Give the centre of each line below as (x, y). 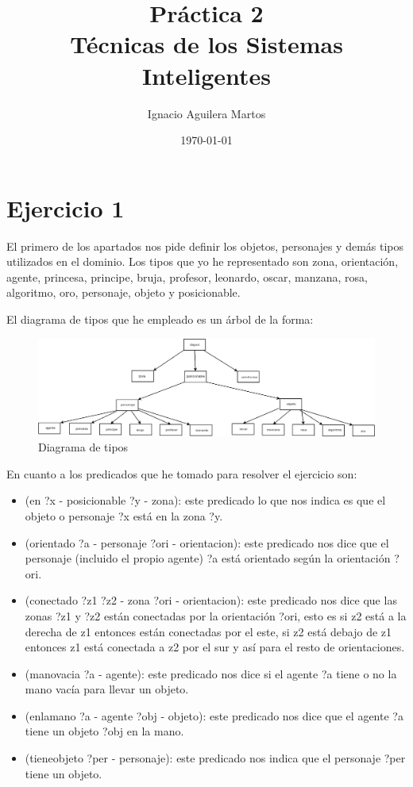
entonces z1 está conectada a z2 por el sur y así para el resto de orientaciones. (215, 647)
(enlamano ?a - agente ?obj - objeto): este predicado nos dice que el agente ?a (214, 715)
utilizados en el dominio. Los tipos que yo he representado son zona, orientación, (203, 261)
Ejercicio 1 (66, 207)
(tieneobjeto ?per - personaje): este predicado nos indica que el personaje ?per (215, 758)
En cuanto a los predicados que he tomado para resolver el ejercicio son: (182, 473)
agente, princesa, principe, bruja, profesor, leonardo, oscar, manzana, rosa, (187, 276)
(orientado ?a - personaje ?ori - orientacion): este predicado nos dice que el (207, 542)
